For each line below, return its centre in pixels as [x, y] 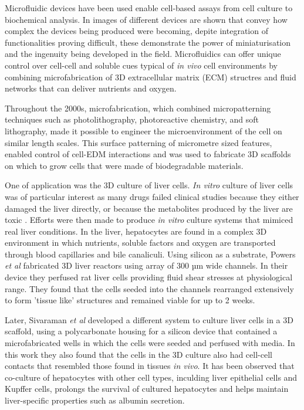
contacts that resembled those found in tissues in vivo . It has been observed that [150, 366]
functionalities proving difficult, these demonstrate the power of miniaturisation [148, 42]
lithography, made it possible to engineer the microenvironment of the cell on [143, 131]
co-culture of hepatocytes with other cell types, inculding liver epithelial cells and [151, 377]
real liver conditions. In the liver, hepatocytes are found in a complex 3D [136, 231]
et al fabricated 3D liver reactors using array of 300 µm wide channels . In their [146, 265]
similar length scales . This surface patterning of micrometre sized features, [139, 142]
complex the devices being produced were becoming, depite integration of [136, 31]
